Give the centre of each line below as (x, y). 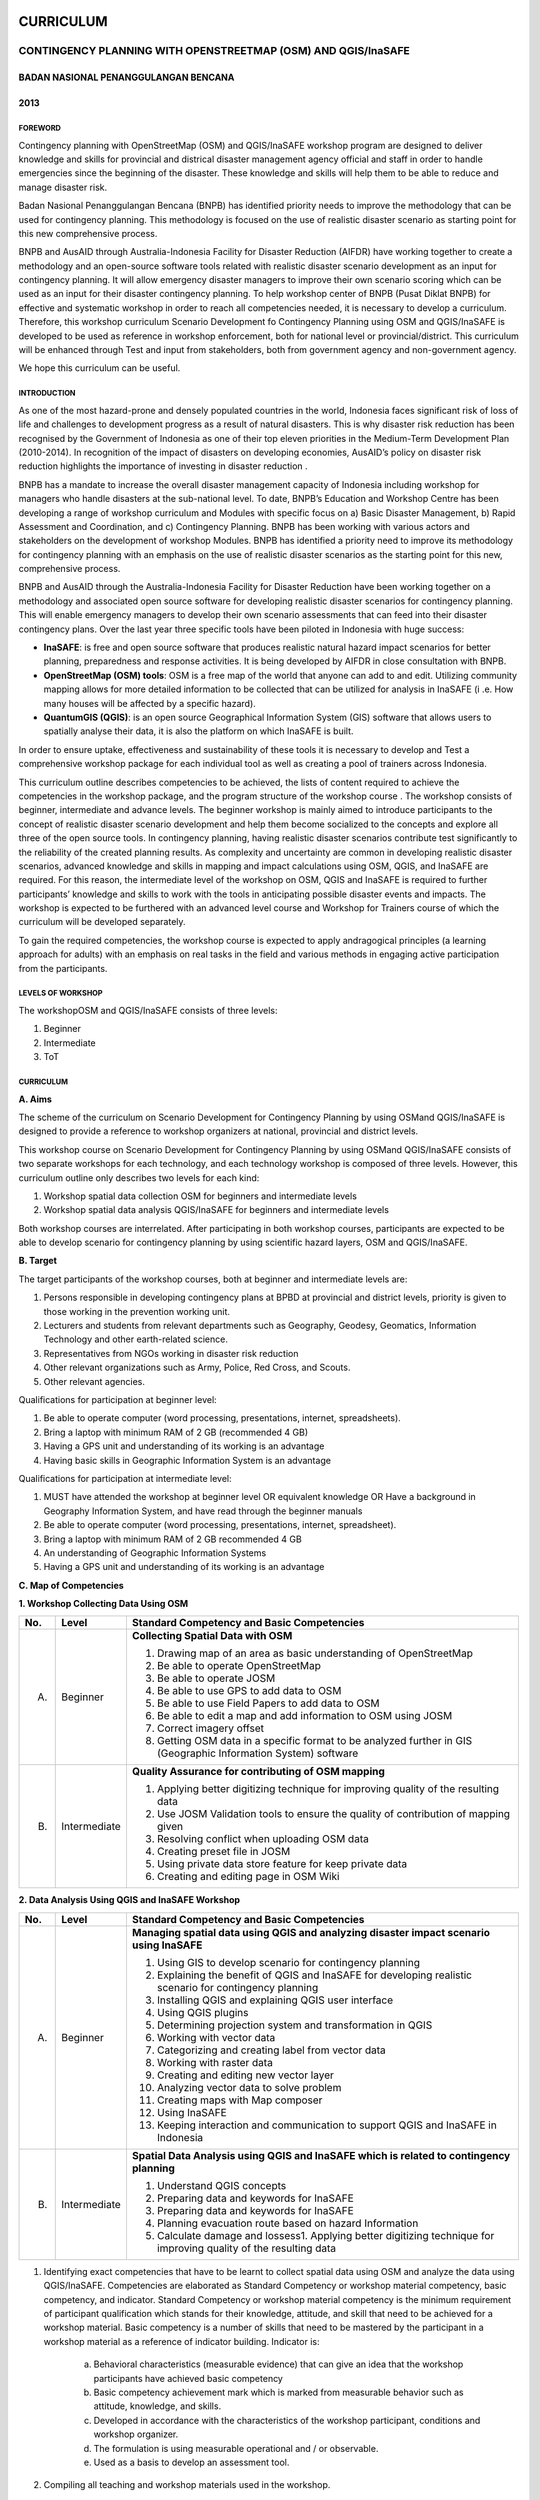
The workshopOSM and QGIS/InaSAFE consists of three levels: (148, 1011)
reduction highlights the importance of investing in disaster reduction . (163, 466)
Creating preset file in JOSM (223, 1852)
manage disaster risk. (63, 187)
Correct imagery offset (210, 1728)
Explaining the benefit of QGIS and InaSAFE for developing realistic (314, 1975)
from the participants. (63, 968)
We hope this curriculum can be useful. (99, 368)
